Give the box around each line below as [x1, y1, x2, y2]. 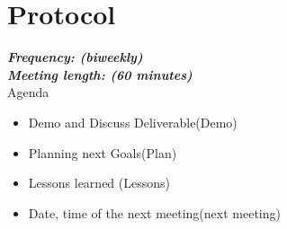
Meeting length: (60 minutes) [7, 65, 193, 84]
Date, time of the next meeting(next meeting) [28, 203, 281, 222]
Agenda [7, 83, 49, 101]
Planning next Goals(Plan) [28, 143, 177, 162]
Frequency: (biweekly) [7, 48, 143, 66]
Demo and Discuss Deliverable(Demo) [28, 112, 238, 131]
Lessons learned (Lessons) [28, 173, 170, 192]
